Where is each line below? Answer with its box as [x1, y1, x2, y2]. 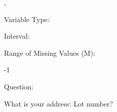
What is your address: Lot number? [4, 98, 113, 108]
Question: [4, 81, 33, 91]
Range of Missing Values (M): [4, 47, 95, 58]
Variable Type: [4, 14, 49, 24]
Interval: [4, 31, 29, 41]
